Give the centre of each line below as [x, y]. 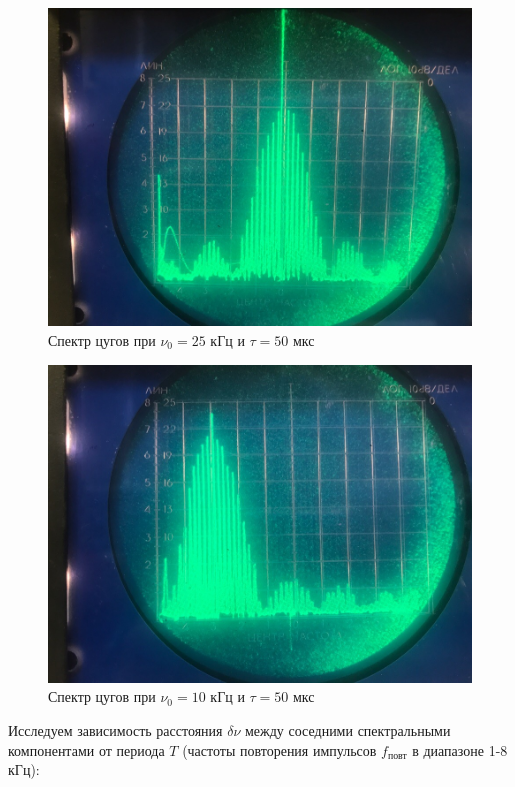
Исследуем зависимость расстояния [115, 730]
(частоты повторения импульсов [279, 749]
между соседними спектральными [348, 730]
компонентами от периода [86, 749]
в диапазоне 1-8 [460, 749]
